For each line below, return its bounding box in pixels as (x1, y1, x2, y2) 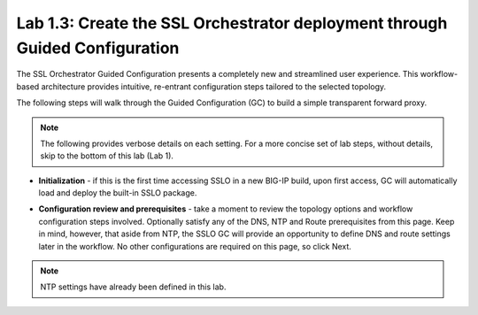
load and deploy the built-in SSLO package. (38, 188, 197, 198)
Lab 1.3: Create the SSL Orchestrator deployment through (16, 13, 448, 33)
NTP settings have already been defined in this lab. (40, 281, 227, 292)
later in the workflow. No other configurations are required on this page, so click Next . (38, 241, 351, 251)
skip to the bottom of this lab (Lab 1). (40, 150, 174, 161)
